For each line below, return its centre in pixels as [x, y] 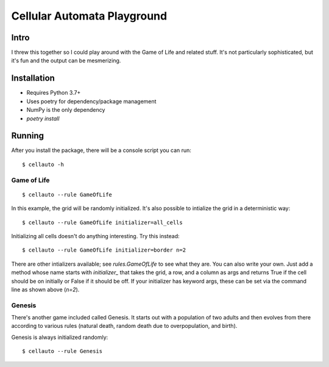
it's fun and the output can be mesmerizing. [66, 60]
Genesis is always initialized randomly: [60, 337]
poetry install [43, 118]
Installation [33, 78]
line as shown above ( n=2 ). [45, 289]
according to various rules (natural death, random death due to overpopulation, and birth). [124, 326]
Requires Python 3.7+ [54, 93]
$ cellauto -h [43, 164]
